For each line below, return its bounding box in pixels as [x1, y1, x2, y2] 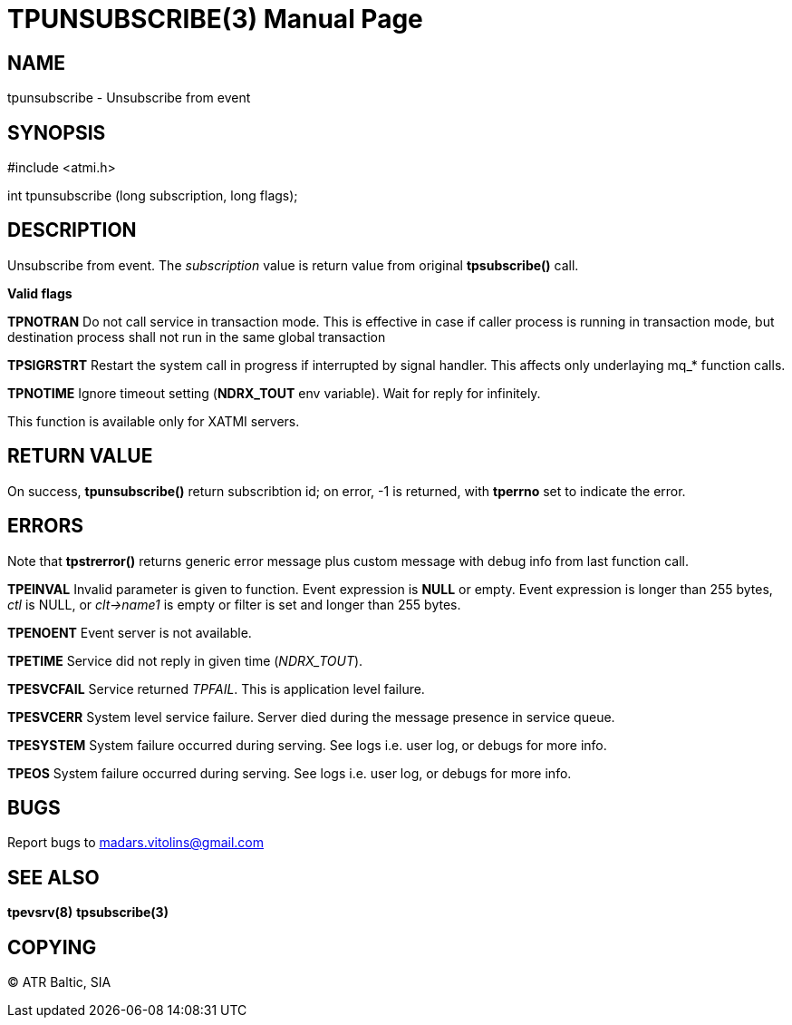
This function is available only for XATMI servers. [7, 413, 300, 429]
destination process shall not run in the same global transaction [7, 328, 386, 345]
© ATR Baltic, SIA [7, 974, 111, 991]
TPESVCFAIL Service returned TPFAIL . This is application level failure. [7, 680, 425, 697]
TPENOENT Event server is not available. [7, 624, 252, 640]
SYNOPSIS [7, 121, 106, 144]
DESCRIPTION [7, 219, 137, 242]
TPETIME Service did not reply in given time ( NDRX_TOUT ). [7, 652, 363, 669]
